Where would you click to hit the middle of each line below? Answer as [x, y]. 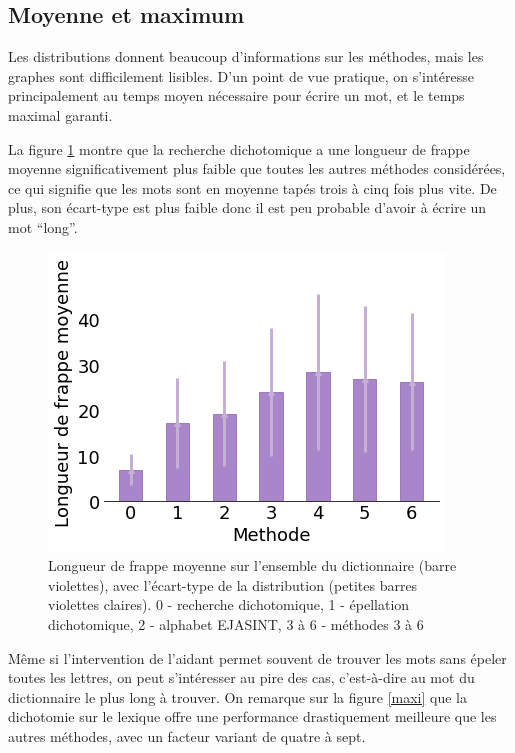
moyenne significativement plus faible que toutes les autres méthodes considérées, [257, 168]
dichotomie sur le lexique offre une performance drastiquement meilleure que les [252, 716]
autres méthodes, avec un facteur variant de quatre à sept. [187, 735]
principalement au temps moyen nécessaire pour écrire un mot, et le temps [236, 95]
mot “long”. [43, 226]
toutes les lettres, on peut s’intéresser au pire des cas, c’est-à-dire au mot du [241, 677]
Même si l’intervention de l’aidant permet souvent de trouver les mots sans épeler [257, 657]
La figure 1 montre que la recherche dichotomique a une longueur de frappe [239, 148]
